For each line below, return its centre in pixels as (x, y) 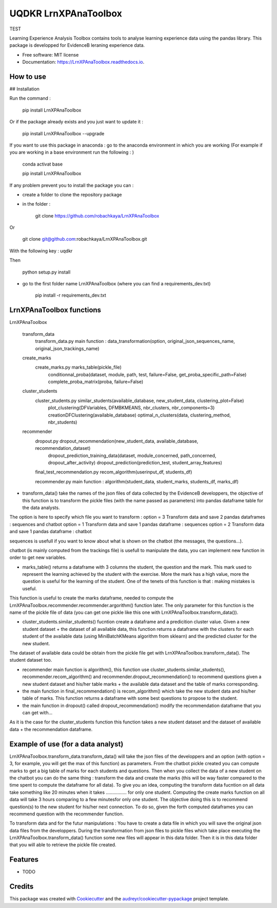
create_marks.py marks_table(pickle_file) (78, 367)
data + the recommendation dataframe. (51, 729)
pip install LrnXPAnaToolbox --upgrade (63, 133)
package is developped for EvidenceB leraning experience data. (77, 45)
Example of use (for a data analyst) (66, 744)
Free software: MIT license (51, 55)
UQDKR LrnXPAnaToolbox (66, 13)
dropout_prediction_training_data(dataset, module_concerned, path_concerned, (132, 456)
